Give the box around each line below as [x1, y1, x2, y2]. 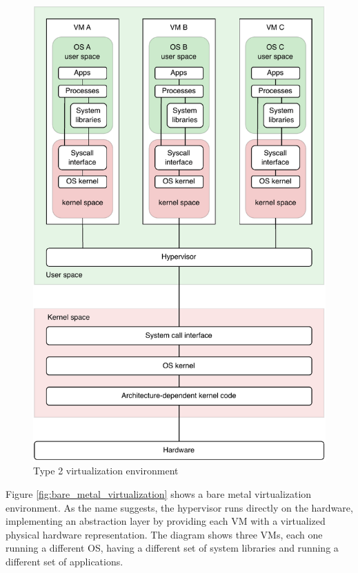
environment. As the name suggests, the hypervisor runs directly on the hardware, [6, 500, 353, 514]
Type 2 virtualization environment [33, 463, 179, 478]
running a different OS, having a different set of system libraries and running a [6, 541, 339, 555]
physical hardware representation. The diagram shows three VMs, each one [6, 527, 323, 541]
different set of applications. [6, 554, 123, 568]
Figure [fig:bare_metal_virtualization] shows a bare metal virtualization [6, 487, 312, 501]
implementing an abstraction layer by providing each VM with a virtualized [6, 514, 326, 528]
